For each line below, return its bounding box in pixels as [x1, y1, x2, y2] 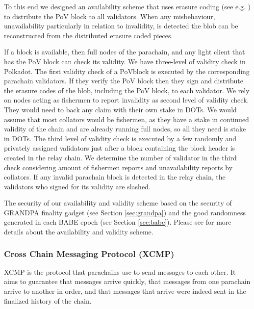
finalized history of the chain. [4, 295, 92, 306]
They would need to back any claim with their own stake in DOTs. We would [4, 104, 237, 114]
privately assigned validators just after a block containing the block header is [4, 143, 235, 153]
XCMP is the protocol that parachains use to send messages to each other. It [4, 266, 236, 277]
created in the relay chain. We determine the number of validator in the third [4, 152, 237, 162]
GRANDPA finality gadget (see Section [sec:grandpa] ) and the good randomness [4, 207, 246, 217]
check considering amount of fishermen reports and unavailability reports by [4, 162, 233, 172]
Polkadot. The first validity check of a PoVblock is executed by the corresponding [4, 66, 250, 76]
